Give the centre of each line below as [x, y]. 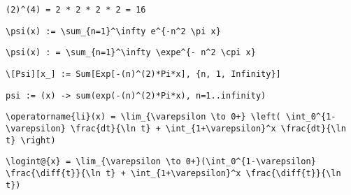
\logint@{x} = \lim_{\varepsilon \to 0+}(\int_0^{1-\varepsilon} [161, 162]
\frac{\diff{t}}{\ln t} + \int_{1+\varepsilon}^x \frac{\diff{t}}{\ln [173, 173]
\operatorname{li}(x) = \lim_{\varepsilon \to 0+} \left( [143, 117]
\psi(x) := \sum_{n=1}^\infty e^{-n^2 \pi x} [113, 31]
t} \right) [31, 140]
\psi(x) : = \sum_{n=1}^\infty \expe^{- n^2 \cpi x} [131, 53]
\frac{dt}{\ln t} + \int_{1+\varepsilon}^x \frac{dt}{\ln [208, 128]
